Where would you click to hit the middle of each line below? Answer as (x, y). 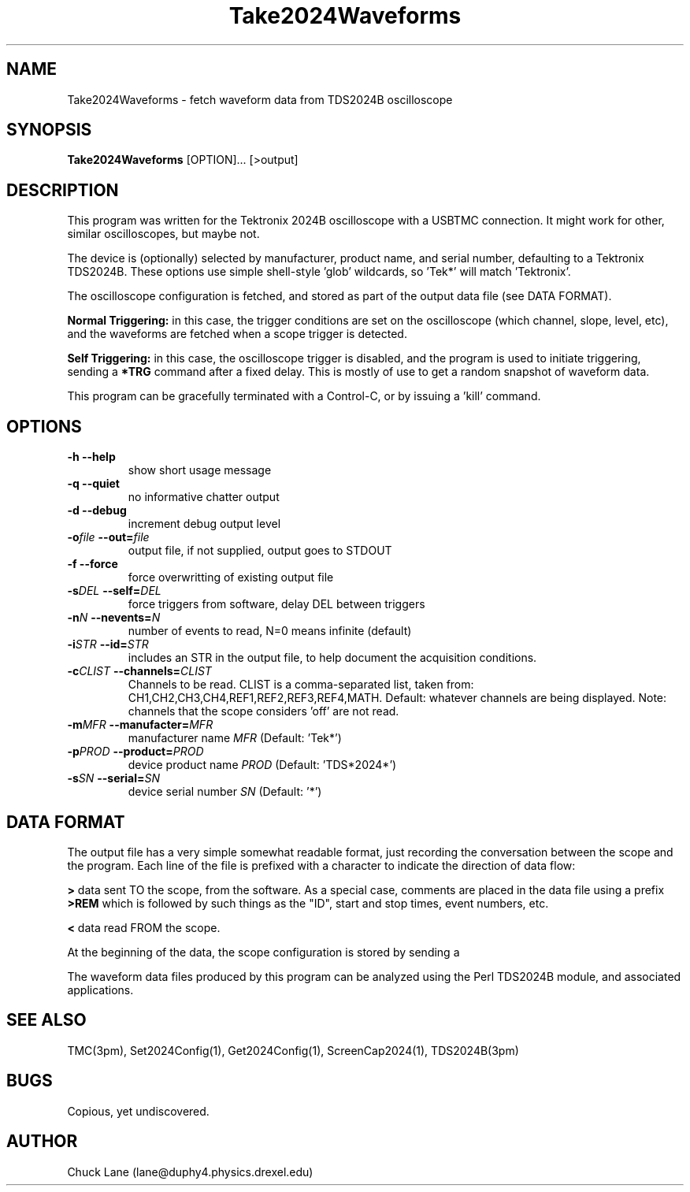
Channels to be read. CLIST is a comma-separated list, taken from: (301, 685)
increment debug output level (204, 524)
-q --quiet (93, 484)
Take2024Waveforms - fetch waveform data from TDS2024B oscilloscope (260, 99)
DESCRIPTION (63, 190)
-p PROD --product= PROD (135, 752)
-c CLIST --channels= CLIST (139, 671)
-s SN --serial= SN (114, 778)
